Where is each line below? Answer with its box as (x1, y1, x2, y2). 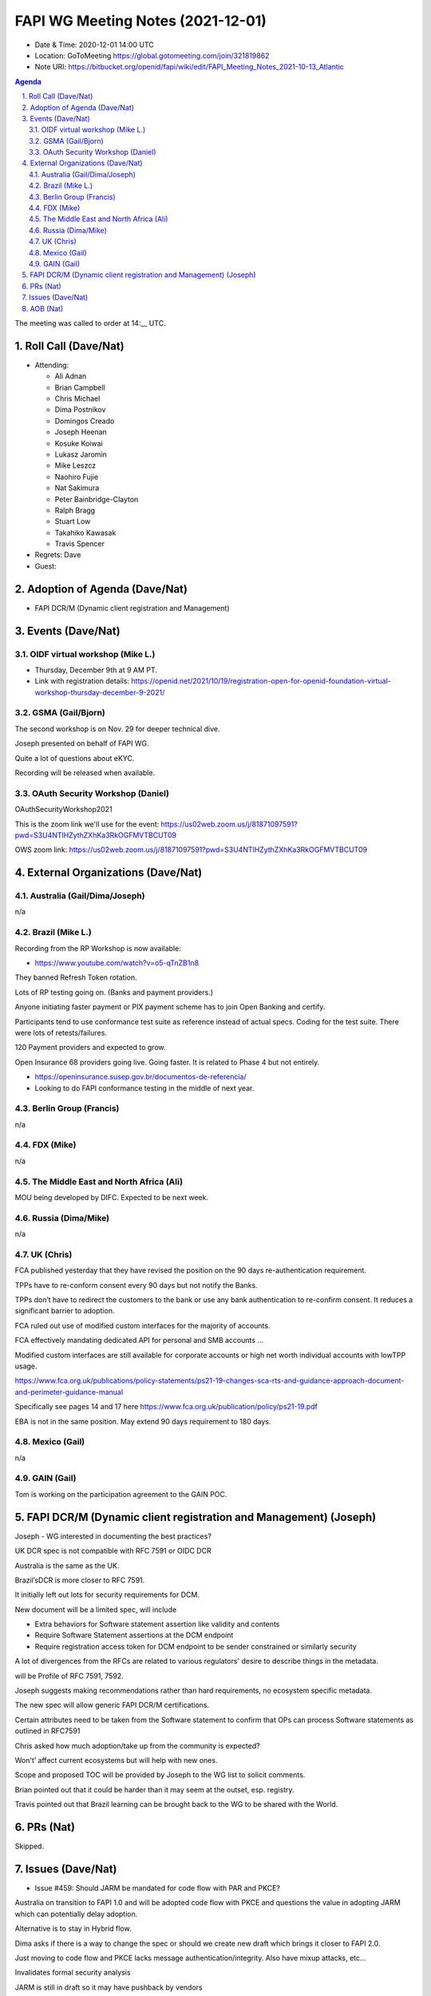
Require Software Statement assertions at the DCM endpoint (34, 1630, 234, 1640)
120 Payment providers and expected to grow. (14, 1043, 166, 1052)
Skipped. (14, 1841, 44, 1851)
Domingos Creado (54, 416, 115, 426)
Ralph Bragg (54, 505, 96, 515)
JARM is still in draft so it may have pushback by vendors (14, 1982, 203, 1992)
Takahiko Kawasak (54, 528, 117, 537)
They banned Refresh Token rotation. (14, 972, 137, 982)
